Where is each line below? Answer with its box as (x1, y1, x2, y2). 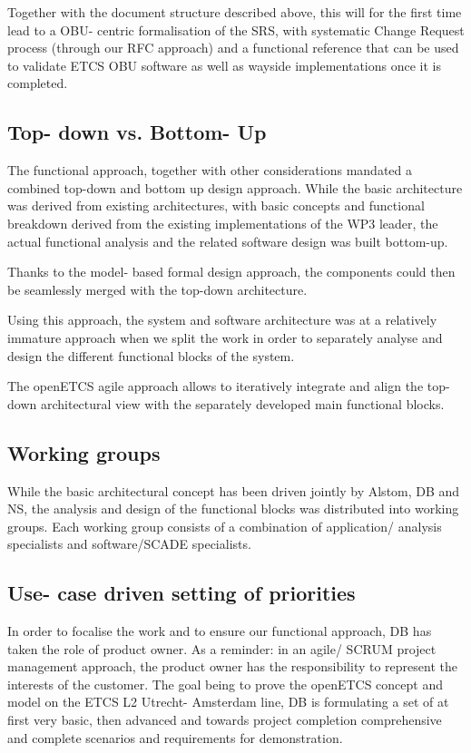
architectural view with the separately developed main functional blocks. (40, 394, 445, 413)
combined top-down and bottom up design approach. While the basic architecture (7, 178, 463, 197)
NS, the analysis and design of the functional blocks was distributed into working (7, 499, 459, 518)
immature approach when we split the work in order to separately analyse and (7, 328, 443, 347)
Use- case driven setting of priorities (7, 579, 356, 607)
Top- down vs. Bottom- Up (7, 118, 267, 146)
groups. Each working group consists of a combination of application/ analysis (7, 516, 442, 535)
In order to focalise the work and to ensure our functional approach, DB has (7, 621, 432, 641)
